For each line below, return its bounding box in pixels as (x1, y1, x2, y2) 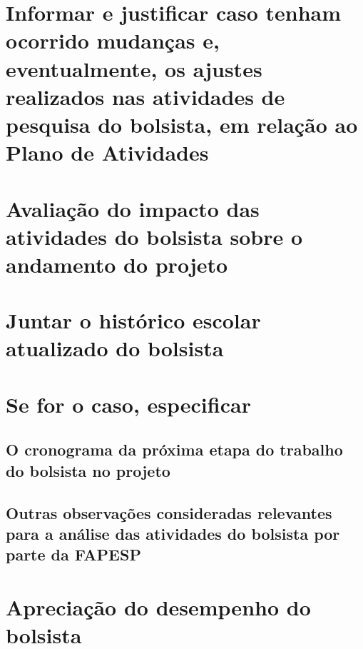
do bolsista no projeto (6, 459, 170, 481)
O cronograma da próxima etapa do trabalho (6, 438, 343, 461)
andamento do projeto (6, 249, 228, 278)
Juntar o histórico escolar (6, 306, 261, 335)
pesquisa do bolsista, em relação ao (6, 109, 358, 139)
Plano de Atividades (6, 138, 209, 167)
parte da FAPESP (6, 543, 141, 565)
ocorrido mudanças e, (6, 26, 220, 55)
